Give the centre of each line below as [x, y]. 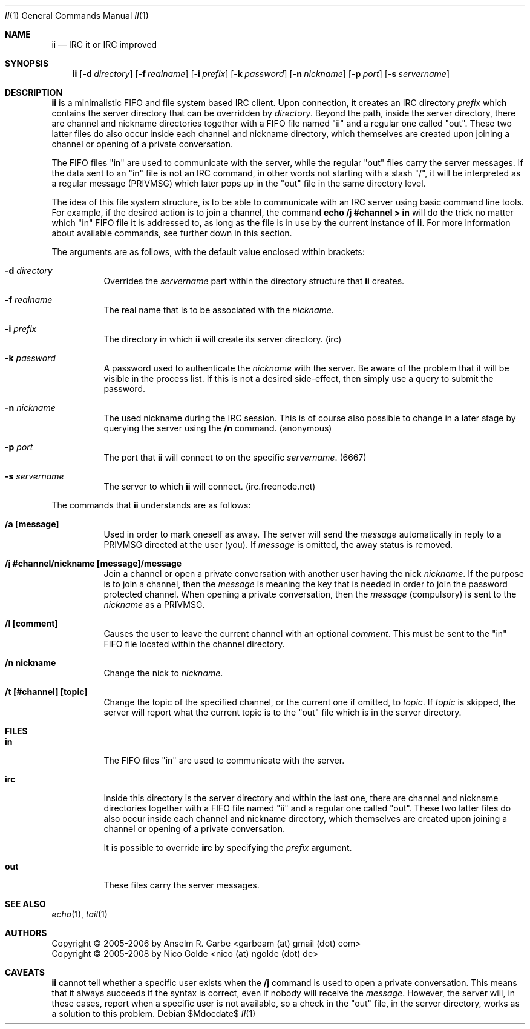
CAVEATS [25, 972]
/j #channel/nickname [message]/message [93, 563]
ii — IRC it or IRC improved [104, 45]
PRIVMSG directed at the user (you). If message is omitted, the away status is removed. [278, 544]
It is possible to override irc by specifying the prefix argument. [228, 848]
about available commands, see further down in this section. [172, 233]
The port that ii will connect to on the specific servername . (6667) [235, 457]
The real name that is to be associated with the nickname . [219, 310]
